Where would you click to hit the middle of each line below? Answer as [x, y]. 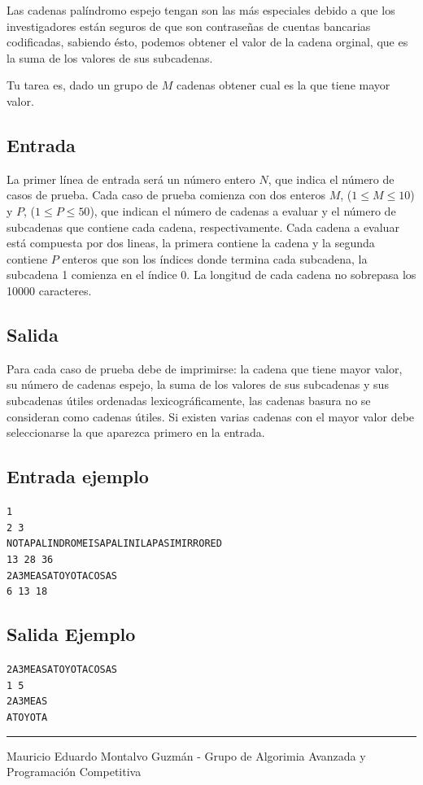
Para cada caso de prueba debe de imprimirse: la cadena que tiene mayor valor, [205, 368]
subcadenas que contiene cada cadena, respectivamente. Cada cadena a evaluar [203, 227]
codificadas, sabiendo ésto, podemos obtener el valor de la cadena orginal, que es [207, 42]
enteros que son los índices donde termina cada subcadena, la [215, 258]
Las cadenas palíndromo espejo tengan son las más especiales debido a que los [201, 10]
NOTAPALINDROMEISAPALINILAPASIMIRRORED [114, 544]
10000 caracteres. [49, 290]
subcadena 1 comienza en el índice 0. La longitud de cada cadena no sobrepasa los [211, 275]
